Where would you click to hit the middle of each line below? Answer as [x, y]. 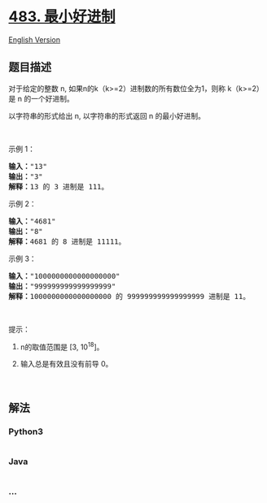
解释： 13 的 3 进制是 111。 [59, 186]
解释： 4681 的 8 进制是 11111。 [67, 241]
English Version [35, 39]
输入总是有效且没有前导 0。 [66, 364]
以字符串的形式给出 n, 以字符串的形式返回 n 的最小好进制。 [107, 115]
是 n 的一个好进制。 [42, 98]
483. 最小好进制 [62, 17]
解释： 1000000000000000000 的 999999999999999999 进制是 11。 [129, 296]
